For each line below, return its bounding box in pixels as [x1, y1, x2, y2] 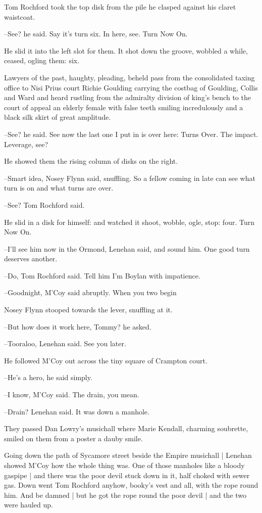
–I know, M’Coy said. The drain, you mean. [4, 389, 139, 400]
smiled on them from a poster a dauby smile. [4, 433, 143, 443]
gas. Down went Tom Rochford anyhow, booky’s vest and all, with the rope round [4, 480, 258, 490]
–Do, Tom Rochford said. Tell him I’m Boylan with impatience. [4, 270, 200, 281]
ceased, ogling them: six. [4, 55, 80, 66]
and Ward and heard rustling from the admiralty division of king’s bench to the [4, 92, 251, 103]
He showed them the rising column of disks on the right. [4, 156, 178, 166]
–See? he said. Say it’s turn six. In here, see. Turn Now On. [4, 28, 188, 39]
